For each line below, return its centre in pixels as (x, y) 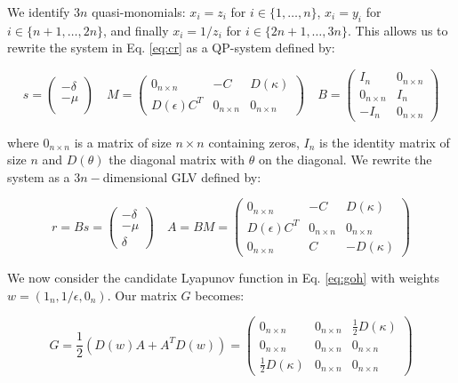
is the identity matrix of (384, 142)
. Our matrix (142, 295)
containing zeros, (254, 142)
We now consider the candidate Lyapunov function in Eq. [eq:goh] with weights (223, 277)
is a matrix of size (123, 142)
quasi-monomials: (139, 12)
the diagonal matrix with (177, 160)
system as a (39, 176)
